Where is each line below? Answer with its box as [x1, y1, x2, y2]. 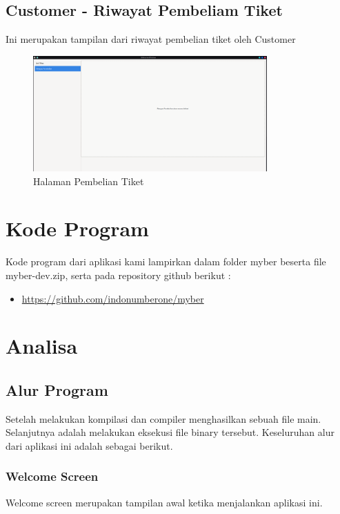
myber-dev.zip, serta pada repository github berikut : [6, 267, 231, 282]
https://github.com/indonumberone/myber [21, 291, 204, 305]
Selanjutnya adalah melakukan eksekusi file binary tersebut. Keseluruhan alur [6, 425, 334, 439]
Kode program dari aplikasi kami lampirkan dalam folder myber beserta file [6, 254, 326, 269]
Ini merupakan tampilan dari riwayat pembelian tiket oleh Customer [6, 32, 296, 46]
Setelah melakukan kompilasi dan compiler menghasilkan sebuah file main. [6, 411, 321, 426]
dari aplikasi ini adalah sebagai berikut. [6, 438, 173, 453]
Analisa [6, 332, 78, 360]
